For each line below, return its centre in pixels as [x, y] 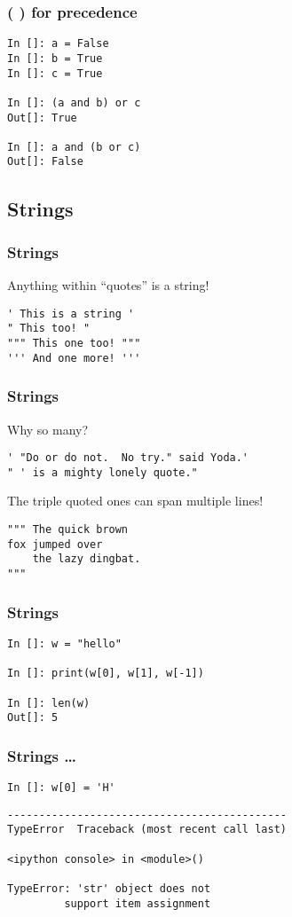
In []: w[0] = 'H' [61, 788]
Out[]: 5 [33, 718]
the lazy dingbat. [87, 559]
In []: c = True [55, 73]
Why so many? [48, 429]
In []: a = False [58, 44]
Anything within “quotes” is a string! [108, 285]
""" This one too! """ [74, 344]
